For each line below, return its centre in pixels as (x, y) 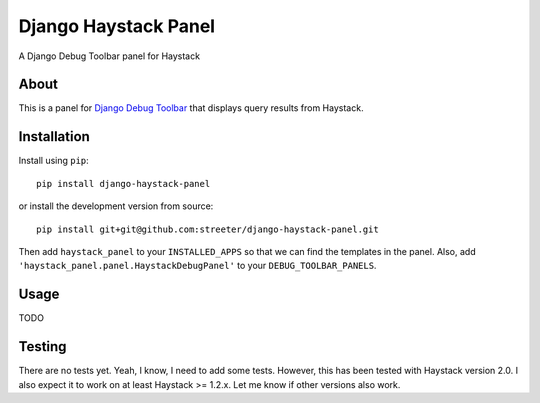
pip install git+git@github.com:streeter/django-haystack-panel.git (207, 229)
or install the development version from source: (116, 206)
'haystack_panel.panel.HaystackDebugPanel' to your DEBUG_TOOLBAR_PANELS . (197, 266)
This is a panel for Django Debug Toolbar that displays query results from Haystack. (191, 108)
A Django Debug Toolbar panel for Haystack (109, 56)
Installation (54, 136)
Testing (42, 346)
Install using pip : (53, 161)
